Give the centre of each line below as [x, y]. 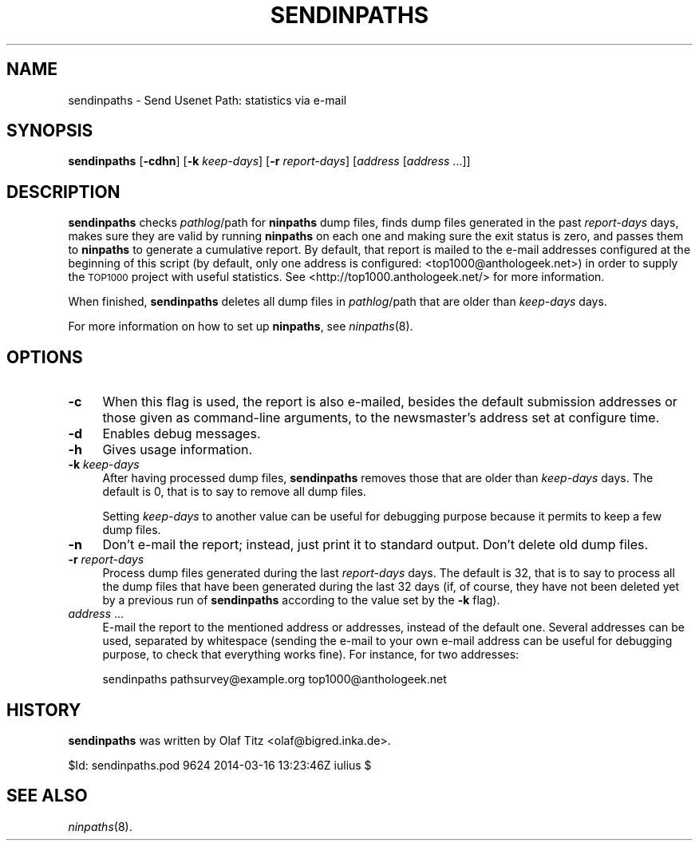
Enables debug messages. [182, 434]
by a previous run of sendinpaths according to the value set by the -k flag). [301, 600]
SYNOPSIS [50, 131]
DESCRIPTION [63, 192]
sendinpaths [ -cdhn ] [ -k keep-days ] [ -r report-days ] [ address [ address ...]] [269, 161]
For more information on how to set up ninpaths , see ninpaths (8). [241, 327]
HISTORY [44, 710]
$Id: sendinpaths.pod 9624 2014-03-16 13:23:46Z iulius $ [220, 765]
